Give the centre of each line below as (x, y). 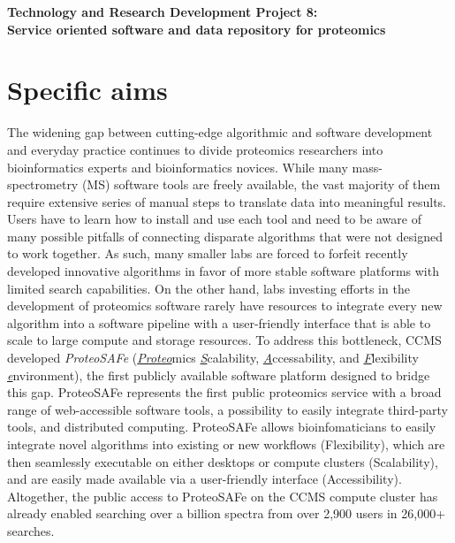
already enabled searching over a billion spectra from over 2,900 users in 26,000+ (227, 513)
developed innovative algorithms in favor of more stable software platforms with (223, 271)
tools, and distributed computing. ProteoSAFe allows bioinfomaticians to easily (222, 427)
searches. (31, 530)
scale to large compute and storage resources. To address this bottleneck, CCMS (224, 340)
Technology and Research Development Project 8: (163, 11)
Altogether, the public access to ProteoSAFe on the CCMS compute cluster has (223, 496)
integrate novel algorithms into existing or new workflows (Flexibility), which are (226, 444)
